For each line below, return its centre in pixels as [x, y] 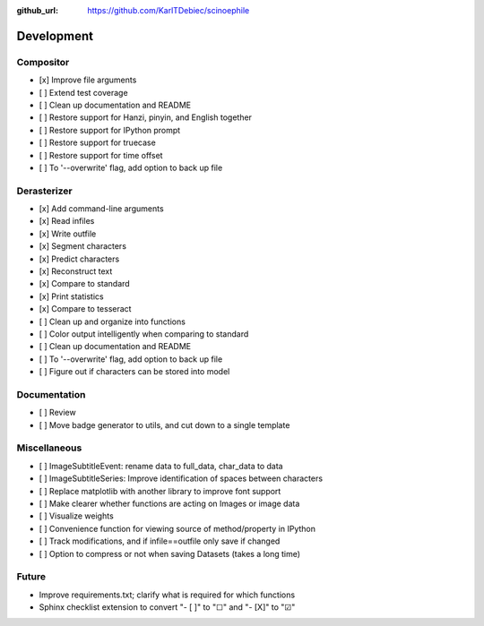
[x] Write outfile [68, 234]
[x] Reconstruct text [76, 271]
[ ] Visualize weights [76, 516]
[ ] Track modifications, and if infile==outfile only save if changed [160, 541]
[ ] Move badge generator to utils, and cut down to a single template [164, 424]
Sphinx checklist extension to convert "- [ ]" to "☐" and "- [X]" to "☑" [167, 607]
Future [31, 577]
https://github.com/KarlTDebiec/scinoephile [169, 10]
